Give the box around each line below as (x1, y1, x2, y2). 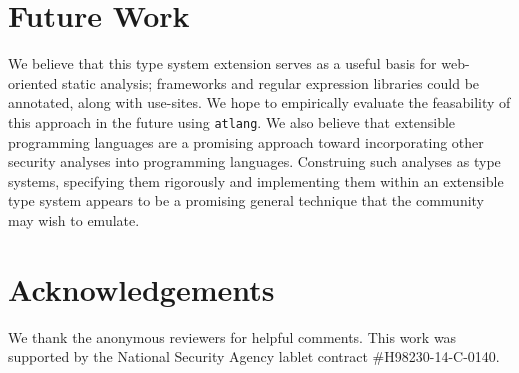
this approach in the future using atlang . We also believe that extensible (8, 111, 456, 132)
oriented (8, 72, 58, 93)
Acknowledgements (8, 268, 275, 309)
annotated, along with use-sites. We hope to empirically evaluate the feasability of (8, 92, 511, 113)
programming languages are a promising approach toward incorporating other (8, 131, 484, 152)
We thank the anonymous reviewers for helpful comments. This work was (8, 326, 457, 347)
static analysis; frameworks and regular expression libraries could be (62, 72, 480, 93)
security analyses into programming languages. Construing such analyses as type (8, 151, 501, 172)
